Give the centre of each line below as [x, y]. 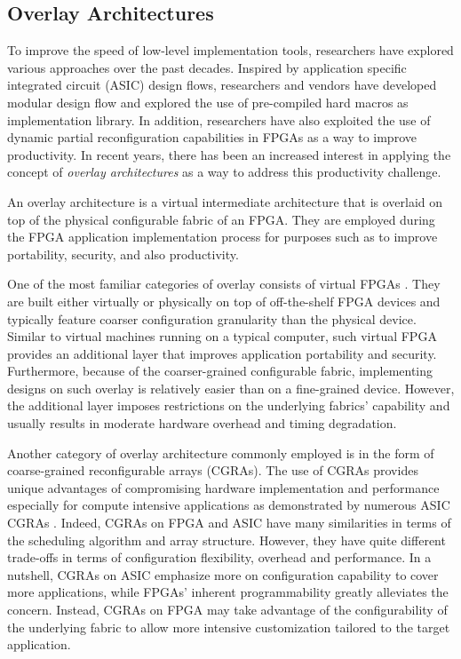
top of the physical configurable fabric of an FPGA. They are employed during [221, 219]
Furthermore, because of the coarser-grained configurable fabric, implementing [220, 371]
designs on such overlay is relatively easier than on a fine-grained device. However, [231, 388]
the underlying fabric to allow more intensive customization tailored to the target [229, 627]
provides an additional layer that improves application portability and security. [222, 353]
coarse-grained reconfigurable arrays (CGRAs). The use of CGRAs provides [213, 470]
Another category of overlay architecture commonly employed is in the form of [221, 453]
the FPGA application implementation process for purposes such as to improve [223, 237]
